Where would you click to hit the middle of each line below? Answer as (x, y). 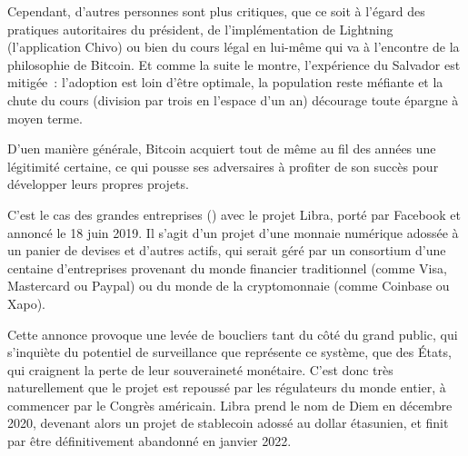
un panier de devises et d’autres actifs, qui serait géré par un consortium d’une (227, 250)
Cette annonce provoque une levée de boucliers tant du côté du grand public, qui (233, 334)
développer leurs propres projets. (98, 184)
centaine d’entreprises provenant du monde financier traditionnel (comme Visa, (227, 268)
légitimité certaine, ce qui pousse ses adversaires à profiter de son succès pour (223, 166)
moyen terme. (45, 118)
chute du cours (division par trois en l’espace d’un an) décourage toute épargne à (233, 99)
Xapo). (27, 303)
